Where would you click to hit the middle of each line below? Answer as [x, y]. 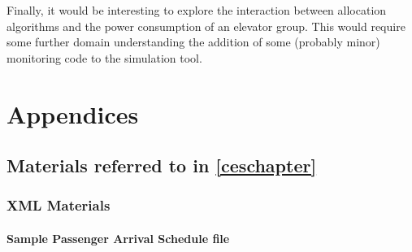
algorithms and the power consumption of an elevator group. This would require [206, 26]
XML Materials [59, 205]
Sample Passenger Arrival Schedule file [118, 238]
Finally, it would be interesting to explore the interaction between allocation [197, 10]
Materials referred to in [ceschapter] [162, 165]
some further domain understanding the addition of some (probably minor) [193, 42]
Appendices [73, 113]
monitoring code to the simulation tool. [104, 57]
